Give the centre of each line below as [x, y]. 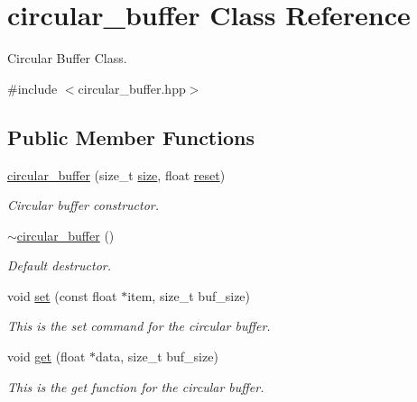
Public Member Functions [131, 137]
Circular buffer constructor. [83, 205]
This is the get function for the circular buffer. [136, 386]
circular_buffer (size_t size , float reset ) [116, 174]
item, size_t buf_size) [189, 295]
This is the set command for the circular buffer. [139, 326]
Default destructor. [60, 265]
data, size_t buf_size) [157, 356]
